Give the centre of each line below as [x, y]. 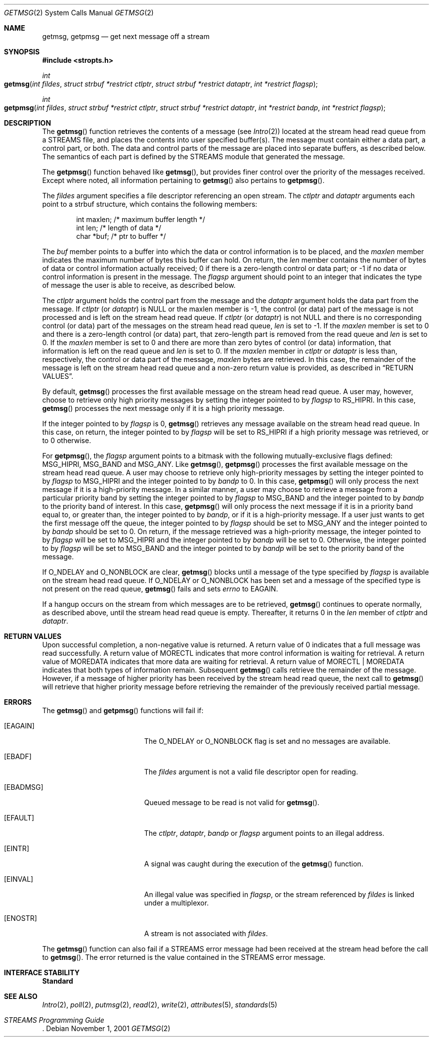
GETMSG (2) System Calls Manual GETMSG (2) [79, 13]
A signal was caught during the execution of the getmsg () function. [254, 864]
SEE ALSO [21, 996]
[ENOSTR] [21, 918]
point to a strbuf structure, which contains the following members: [150, 204]
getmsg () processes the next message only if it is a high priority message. [163, 408]
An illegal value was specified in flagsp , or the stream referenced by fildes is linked [279, 894]
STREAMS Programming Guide [54, 1020]
